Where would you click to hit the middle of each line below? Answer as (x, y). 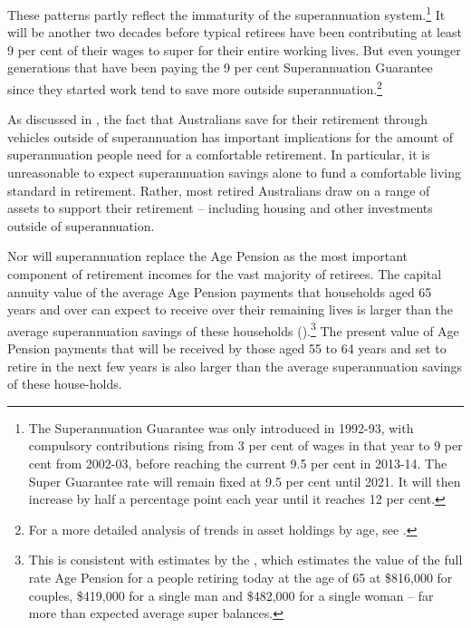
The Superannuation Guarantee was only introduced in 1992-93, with (221, 427)
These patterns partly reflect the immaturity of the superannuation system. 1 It (226, 13)
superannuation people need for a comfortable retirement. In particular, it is (219, 155)
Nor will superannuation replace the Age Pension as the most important (208, 256)
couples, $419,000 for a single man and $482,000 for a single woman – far (231, 595)
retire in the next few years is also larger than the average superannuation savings (235, 366)
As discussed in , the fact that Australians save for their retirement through (217, 119)
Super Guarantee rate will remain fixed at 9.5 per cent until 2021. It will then (245, 481)
